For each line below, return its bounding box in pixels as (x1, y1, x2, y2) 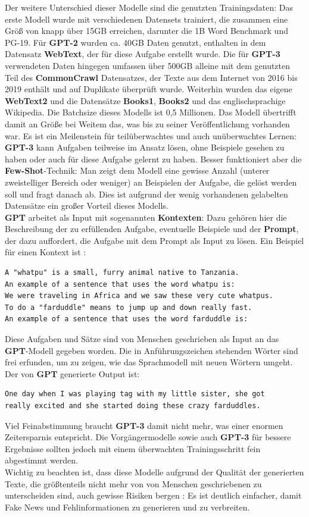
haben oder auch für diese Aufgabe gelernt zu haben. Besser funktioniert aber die (5, 152, 302, 165)
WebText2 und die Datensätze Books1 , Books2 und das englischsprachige (5, 94, 286, 106)
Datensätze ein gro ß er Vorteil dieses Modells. (5, 199, 168, 212)
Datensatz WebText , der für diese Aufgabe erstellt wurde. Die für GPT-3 (5, 48, 280, 60)
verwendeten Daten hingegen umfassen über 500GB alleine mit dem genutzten (5, 59, 291, 71)
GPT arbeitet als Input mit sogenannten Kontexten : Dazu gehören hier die (5, 211, 287, 223)
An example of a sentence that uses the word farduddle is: (5, 315, 248, 324)
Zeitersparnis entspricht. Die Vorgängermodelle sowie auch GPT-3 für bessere (5, 431, 291, 443)
